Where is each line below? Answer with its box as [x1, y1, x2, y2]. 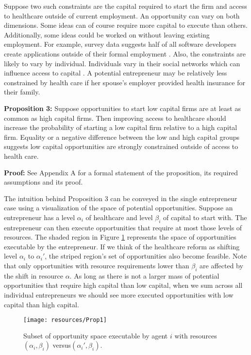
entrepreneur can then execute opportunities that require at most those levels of [4, 222, 242, 232]
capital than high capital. [4, 299, 79, 309]
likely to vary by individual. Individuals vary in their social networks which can [4, 58, 240, 68]
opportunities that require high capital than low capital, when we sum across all [4, 280, 243, 290]
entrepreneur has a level [4, 212, 75, 222]
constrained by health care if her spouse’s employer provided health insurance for [4, 77, 245, 87]
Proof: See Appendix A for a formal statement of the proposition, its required [4, 167, 238, 177]
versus [52, 340, 71, 350]
